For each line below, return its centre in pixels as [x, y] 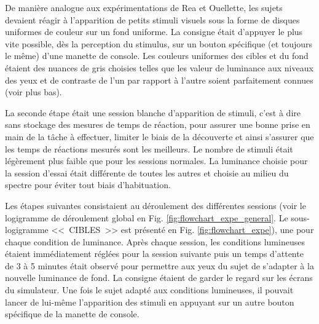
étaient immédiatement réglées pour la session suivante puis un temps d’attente [154, 254]
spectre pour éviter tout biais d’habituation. [88, 185]
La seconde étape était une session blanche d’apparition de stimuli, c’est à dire [153, 112]
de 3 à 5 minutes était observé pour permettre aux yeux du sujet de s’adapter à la [159, 265]
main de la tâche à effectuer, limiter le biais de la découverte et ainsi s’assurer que [159, 136]
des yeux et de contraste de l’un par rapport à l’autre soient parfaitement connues [159, 80]
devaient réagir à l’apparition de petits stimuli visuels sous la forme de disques [152, 19]
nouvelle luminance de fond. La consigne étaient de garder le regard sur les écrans [159, 278]
